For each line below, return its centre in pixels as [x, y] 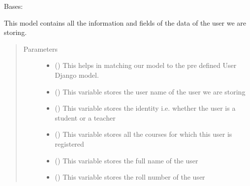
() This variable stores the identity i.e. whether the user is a [145, 108]
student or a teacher [85, 117]
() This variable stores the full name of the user [126, 160]
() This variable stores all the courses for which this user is [143, 134]
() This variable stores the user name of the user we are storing [150, 91]
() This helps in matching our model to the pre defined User [146, 65]
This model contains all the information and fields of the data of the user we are [125, 22]
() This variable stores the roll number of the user [130, 177]
